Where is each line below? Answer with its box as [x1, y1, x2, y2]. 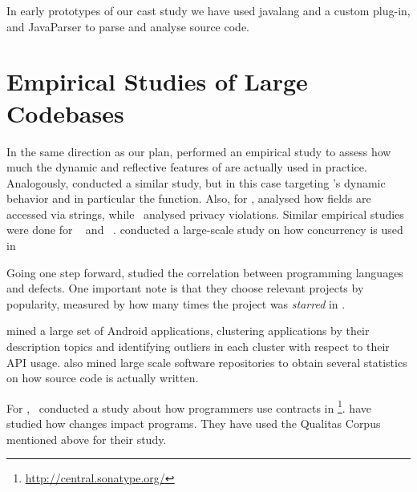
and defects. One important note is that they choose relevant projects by [6, 280, 364, 296]
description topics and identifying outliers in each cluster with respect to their [6, 338, 390, 355]
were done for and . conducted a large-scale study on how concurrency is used [6, 221, 403, 238]
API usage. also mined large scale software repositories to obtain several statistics [6, 353, 407, 370]
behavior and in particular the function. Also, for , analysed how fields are [6, 190, 371, 207]
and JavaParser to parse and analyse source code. [6, 18, 250, 34]
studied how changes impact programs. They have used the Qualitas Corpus [6, 415, 381, 432]
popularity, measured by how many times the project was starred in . [6, 295, 346, 312]
